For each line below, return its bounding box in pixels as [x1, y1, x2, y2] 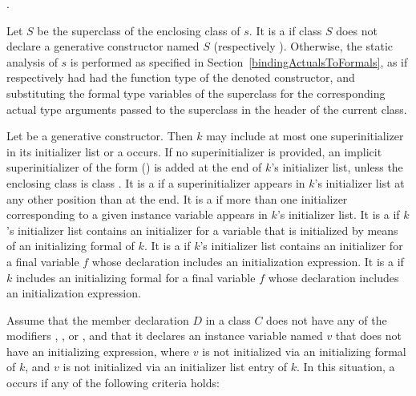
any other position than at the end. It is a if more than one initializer [6, 190, 348, 207]
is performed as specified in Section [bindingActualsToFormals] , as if [70, 53, 408, 70]
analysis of [6, 53, 58, 70]
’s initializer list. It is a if [277, 206, 400, 223]
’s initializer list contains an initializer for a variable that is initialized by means [6, 221, 398, 238]
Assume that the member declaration [6, 311, 189, 328]
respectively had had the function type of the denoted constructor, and [6, 69, 355, 86]
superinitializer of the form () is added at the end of [6, 159, 262, 176]
